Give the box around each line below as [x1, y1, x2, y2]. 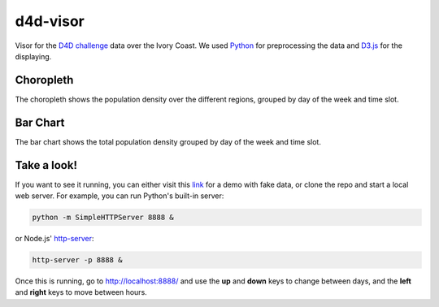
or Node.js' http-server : [15, 234, 94, 244]
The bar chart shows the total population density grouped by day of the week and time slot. [15, 136, 321, 146]
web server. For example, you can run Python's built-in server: [15, 191, 224, 201]
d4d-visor [15, 12, 85, 30]
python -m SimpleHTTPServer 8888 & [32, 213, 174, 223]
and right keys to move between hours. [15, 288, 148, 297]
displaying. [15, 51, 52, 61]
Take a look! [15, 158, 77, 172]
